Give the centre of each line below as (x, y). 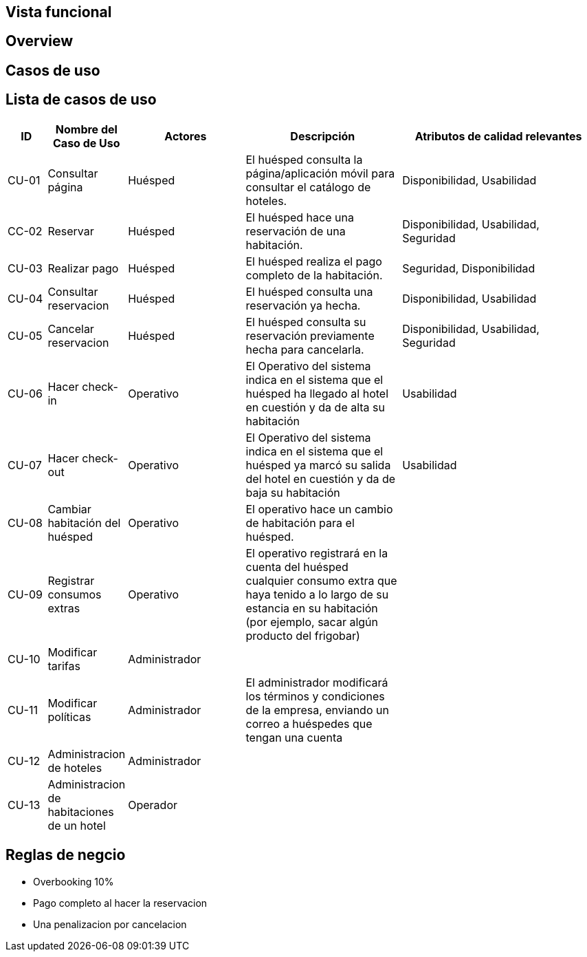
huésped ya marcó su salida (318, 465)
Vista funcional (59, 12)
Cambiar (69, 509)
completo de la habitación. (314, 275)
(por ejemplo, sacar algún (312, 622)
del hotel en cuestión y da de (321, 478)
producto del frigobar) (303, 635)
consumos (75, 594)
